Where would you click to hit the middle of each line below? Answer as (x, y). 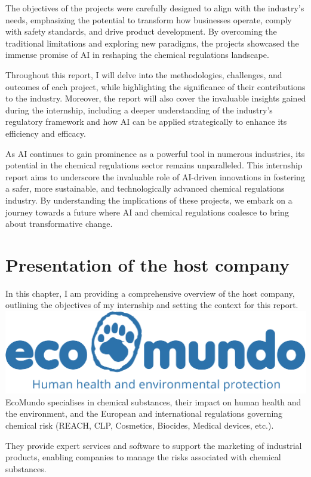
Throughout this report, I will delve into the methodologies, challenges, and (144, 74)
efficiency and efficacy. (46, 133)
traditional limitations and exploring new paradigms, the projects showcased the (152, 43)
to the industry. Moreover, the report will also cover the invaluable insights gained (156, 98)
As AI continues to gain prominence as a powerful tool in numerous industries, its (155, 153)
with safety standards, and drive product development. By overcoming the (141, 31)
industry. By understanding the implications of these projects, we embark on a (149, 200)
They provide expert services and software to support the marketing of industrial (154, 445)
